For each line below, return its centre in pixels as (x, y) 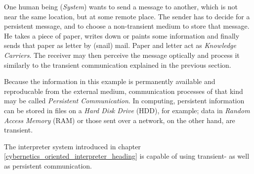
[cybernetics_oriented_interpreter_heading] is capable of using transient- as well (127, 156)
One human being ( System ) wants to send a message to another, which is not (121, 6)
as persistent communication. (48, 165)
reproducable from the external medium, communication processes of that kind (124, 91)
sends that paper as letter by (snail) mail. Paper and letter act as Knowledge (120, 45)
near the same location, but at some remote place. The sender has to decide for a (127, 16)
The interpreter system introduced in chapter (72, 146)
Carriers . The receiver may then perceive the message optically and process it (122, 55)
